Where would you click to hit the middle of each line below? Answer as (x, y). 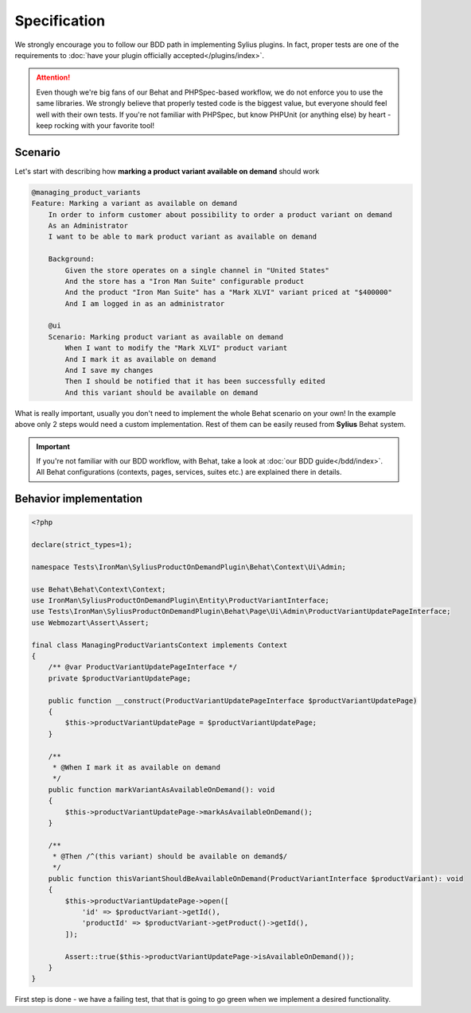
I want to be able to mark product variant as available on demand (183, 237)
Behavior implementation (79, 499)
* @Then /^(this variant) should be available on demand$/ (170, 856)
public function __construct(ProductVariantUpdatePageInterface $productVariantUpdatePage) (233, 701)
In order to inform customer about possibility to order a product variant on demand (220, 214)
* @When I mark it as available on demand (136, 767)
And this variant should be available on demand (162, 392)
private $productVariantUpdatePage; (119, 678)
